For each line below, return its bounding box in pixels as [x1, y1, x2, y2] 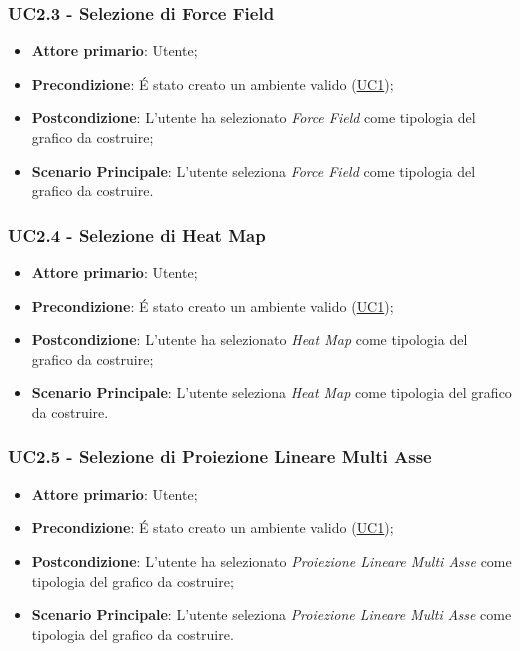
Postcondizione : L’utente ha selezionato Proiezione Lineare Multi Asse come [31, 550, 512, 571]
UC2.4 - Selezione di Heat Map [8, 222, 266, 247]
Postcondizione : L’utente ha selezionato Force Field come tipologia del [31, 107, 476, 128]
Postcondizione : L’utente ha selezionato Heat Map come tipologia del [31, 329, 468, 350]
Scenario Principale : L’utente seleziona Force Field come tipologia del [31, 160, 476, 181]
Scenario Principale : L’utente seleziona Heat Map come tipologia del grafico [31, 382, 512, 403]
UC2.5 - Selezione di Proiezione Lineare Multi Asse [8, 444, 432, 469]
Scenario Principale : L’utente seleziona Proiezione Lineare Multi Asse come [31, 604, 512, 625]
